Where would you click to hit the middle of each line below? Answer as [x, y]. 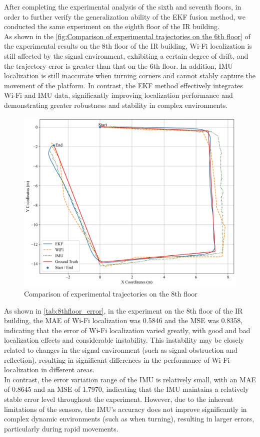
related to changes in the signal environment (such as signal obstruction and [121, 349]
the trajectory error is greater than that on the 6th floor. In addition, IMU [118, 65]
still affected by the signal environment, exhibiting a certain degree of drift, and [126, 55]
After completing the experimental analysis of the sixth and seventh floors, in [123, 7]
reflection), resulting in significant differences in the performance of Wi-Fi [117, 359]
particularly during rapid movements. [61, 428]
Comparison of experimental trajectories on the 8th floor [111, 294]
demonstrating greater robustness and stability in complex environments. [116, 105]
